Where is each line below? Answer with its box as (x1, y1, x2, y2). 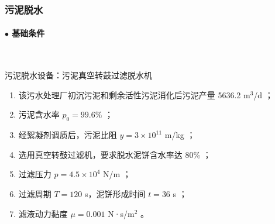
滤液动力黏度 (18, 207, 68, 219)
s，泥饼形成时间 (84, 188, 146, 199)
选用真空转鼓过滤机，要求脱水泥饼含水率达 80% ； (18, 148, 211, 160)
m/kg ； (164, 129, 195, 141)
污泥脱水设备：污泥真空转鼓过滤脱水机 (5, 69, 152, 81)
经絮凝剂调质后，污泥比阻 (18, 129, 117, 141)
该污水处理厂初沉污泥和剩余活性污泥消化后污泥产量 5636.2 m (18, 88, 250, 101)
